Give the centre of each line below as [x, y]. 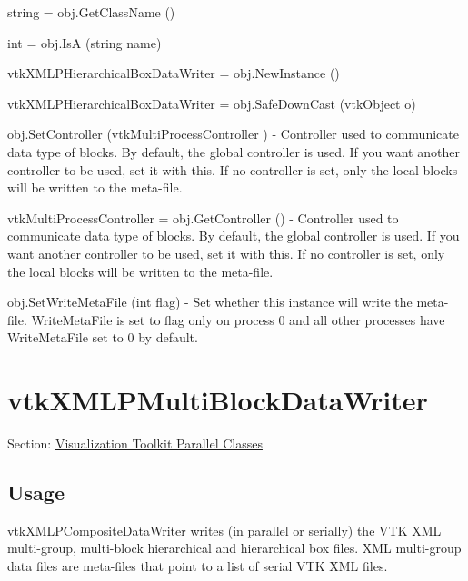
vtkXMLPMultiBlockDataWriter [218, 400]
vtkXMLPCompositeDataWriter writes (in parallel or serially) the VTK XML [224, 530]
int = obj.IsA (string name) [85, 42]
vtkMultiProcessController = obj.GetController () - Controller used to [203, 217]
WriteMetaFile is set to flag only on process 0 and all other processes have [238, 319]
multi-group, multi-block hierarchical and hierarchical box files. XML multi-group [234, 548]
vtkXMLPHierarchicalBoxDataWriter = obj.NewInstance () [174, 73]
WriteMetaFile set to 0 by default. [103, 337]
